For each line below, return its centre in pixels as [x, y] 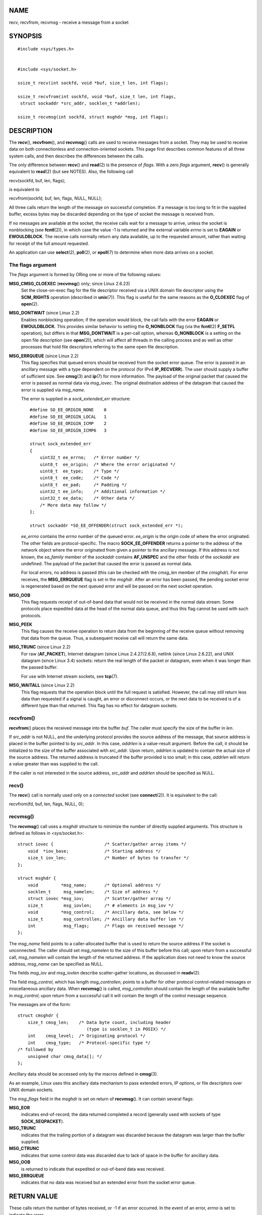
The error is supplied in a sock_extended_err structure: [76, 399]
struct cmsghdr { [38, 1015]
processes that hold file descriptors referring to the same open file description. [100, 347]
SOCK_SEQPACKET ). [42, 1121]
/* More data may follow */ [73, 505]
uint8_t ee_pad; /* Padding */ [83, 485]
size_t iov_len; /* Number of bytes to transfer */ [108, 858]
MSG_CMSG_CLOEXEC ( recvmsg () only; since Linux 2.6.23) [70, 283]
